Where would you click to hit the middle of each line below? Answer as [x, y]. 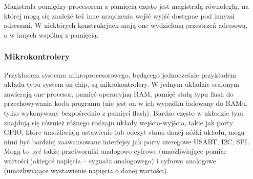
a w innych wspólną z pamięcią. [51, 34]
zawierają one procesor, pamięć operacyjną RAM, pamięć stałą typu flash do [119, 93]
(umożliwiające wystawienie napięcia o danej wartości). [86, 170]
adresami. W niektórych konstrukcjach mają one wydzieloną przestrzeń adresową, [126, 25]
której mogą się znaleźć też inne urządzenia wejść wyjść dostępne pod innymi [119, 15]
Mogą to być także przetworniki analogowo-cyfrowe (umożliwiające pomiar [115, 151]
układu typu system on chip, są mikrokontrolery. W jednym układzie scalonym [122, 84]
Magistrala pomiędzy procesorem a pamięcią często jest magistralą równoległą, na [126, 6]
